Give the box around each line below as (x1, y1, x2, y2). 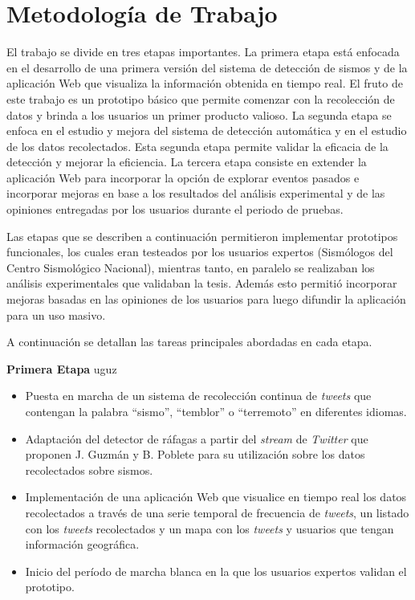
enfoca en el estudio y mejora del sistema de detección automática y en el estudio (6, 122, 407, 139)
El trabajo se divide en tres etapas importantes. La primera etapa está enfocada (6, 43, 400, 60)
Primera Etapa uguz (6, 360, 117, 377)
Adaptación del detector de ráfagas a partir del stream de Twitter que (25, 430, 368, 447)
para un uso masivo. (6, 306, 106, 323)
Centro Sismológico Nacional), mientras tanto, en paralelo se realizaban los (6, 259, 375, 276)
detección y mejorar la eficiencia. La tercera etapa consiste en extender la (6, 153, 367, 170)
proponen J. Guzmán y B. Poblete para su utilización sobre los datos (25, 446, 365, 463)
